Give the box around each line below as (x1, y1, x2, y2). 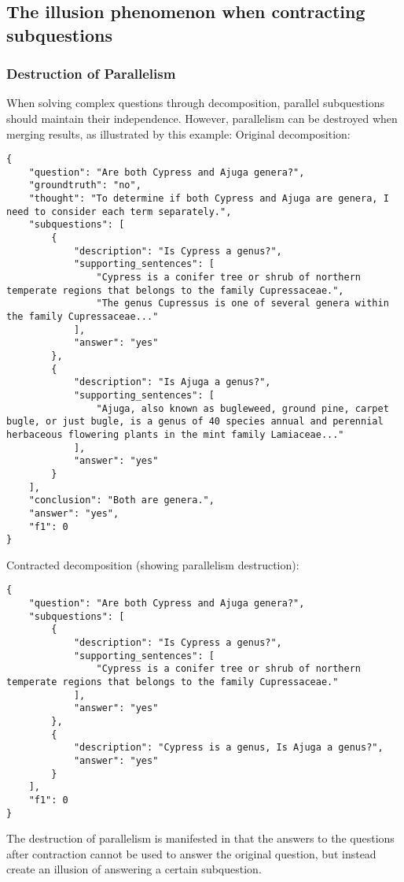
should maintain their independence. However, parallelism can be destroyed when (6, 109, 398, 126)
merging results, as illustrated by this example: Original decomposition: (6, 125, 351, 142)
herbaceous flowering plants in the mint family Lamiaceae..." (6, 428, 344, 440)
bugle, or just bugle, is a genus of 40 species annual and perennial (6, 416, 384, 428)
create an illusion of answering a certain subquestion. (6, 861, 262, 877)
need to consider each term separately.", (6, 206, 232, 217)
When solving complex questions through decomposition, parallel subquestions (6, 94, 384, 111)
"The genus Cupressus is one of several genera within (96, 298, 389, 309)
